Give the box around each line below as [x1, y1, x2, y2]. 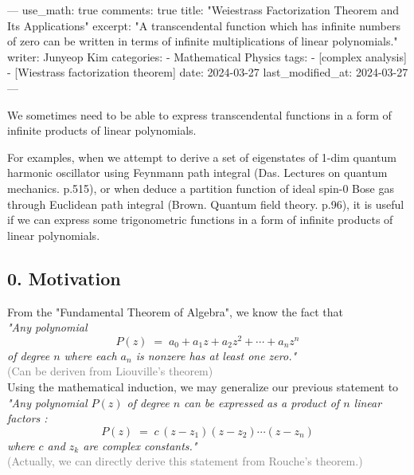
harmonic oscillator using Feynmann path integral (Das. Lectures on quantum [7, 164, 388, 181]
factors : [7, 410, 48, 426]
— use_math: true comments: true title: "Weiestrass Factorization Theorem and [7, 2, 400, 18]
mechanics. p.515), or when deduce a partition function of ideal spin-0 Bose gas [7, 179, 394, 196]
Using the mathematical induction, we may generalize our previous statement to [7, 378, 399, 395]
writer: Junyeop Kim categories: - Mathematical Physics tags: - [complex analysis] [7, 48, 407, 65]
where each [64, 347, 117, 363]
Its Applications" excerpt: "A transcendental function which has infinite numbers [7, 17, 401, 33]
